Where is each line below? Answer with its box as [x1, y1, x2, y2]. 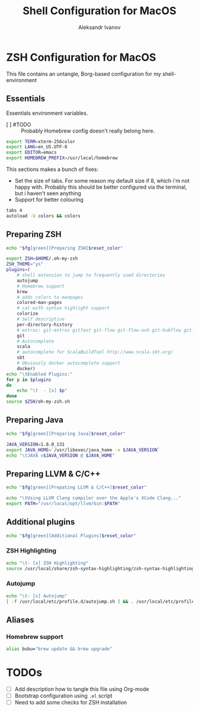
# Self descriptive [17, 316, 65, 322]
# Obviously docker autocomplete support [17, 360, 120, 366]
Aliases [6, 615, 34, 625]
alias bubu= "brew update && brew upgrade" [6, 646, 113, 652]
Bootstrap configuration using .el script [14, 692, 113, 699]
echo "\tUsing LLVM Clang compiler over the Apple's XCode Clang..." [6, 495, 182, 501]
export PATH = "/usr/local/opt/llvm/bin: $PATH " [6, 500, 120, 506]
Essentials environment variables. [6, 109, 88, 117]
